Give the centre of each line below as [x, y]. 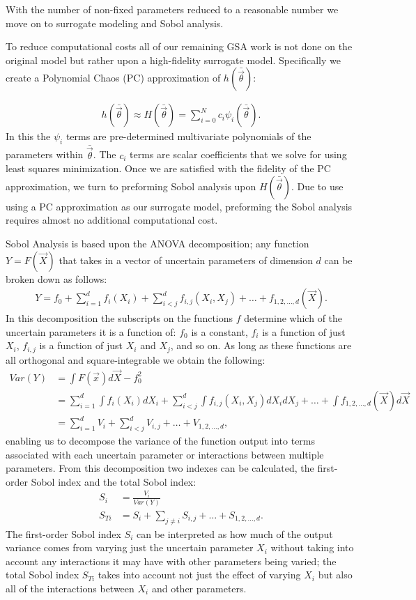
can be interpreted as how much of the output [234, 533]
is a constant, [219, 331]
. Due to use [317, 186]
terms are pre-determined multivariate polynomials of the [188, 136]
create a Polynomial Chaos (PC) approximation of [113, 78]
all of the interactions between [70, 588]
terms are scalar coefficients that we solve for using [238, 154]
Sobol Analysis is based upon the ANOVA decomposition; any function [157, 244]
